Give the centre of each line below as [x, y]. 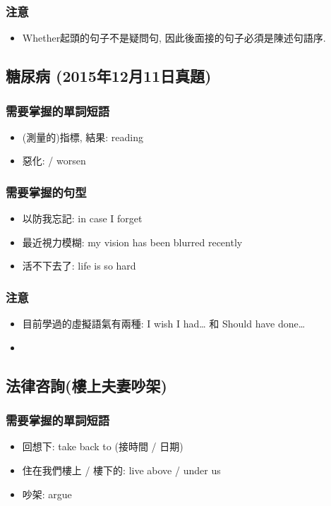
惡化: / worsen [54, 161]
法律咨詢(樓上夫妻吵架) [86, 385]
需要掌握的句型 [46, 192]
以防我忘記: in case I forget [82, 218]
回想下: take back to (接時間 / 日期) [103, 446]
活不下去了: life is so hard [79, 266]
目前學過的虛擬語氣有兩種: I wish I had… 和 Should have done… [164, 324]
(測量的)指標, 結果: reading [83, 137]
